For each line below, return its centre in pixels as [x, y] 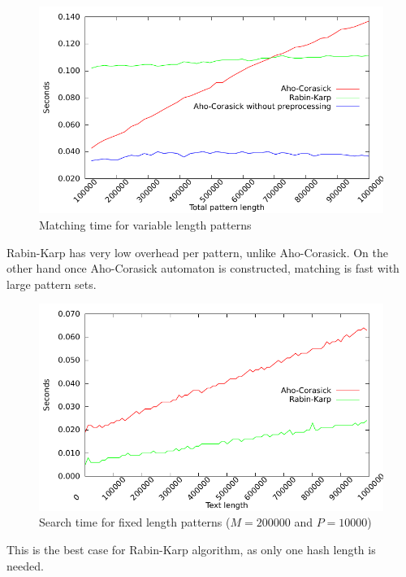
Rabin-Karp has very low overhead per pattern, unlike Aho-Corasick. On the [197, 252]
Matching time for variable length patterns [145, 224]
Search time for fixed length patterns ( [135, 522]
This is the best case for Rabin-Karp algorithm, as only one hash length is [191, 549]
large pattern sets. [52, 284]
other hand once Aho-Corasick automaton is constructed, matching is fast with [203, 268]
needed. [25, 565]
